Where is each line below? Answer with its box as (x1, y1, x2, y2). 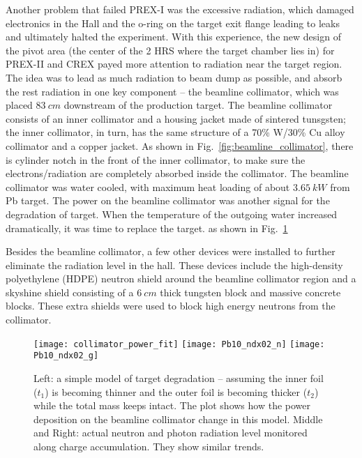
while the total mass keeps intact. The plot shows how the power (33, 398, 311, 413)
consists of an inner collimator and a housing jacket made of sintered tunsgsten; (6, 111, 346, 125)
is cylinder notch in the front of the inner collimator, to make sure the (6, 152, 306, 167)
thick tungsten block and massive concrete (160, 284, 341, 299)
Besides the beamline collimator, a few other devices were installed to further (6, 244, 335, 259)
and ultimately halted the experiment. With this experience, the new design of (6, 29, 341, 44)
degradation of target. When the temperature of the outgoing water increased (6, 206, 338, 221)
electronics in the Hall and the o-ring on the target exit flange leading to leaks (6, 15, 340, 30)
